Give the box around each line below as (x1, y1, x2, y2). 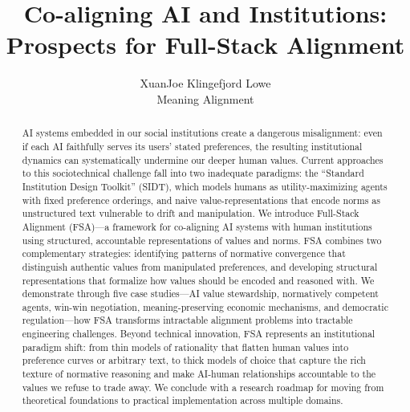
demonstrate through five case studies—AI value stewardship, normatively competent (22, 287, 379, 300)
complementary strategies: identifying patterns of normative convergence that (22, 247, 346, 260)
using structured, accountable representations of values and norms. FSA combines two (22, 233, 382, 247)
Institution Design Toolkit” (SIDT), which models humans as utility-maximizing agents (22, 179, 388, 193)
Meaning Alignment (156, 90, 254, 107)
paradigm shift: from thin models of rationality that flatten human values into (22, 340, 349, 353)
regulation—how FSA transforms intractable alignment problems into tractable (22, 313, 353, 327)
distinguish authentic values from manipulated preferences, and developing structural (22, 259, 378, 273)
